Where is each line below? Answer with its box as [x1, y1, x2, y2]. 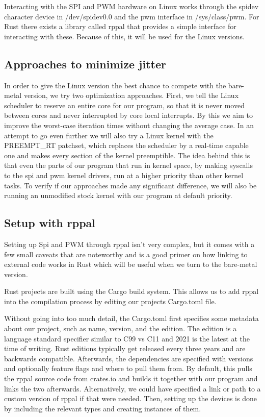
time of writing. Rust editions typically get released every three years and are [4, 343, 246, 354]
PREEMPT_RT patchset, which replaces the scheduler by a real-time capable [4, 140, 249, 151]
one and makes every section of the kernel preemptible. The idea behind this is [4, 150, 250, 160]
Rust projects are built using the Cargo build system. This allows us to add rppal [4, 286, 259, 297]
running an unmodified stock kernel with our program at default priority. [4, 190, 232, 201]
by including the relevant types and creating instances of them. [4, 403, 201, 413]
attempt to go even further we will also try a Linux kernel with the [4, 130, 214, 140]
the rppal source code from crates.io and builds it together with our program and [4, 373, 258, 384]
